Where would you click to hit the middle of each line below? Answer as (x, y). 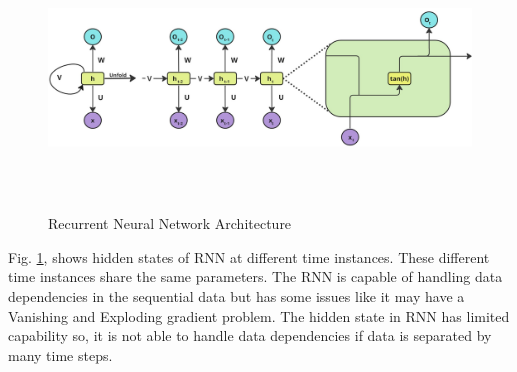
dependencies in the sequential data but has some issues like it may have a (236, 295)
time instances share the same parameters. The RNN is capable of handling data (255, 276)
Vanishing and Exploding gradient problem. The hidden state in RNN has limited (259, 315)
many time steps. (60, 354)
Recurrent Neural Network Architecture (170, 223)
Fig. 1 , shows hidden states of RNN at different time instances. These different (249, 256)
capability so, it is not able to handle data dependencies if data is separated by (250, 335)
